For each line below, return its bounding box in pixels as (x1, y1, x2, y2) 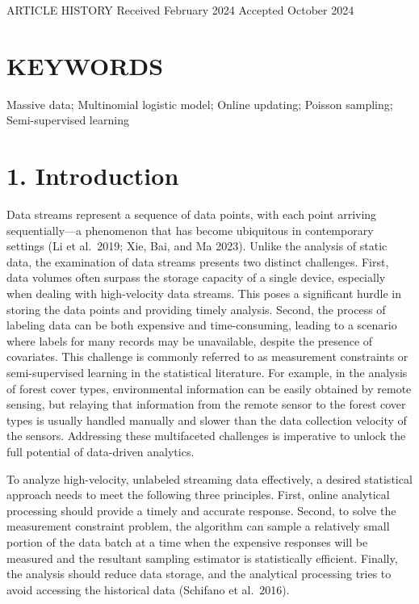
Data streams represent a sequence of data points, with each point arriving (6, 206, 377, 223)
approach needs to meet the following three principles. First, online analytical (6, 486, 390, 503)
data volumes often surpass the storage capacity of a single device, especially (6, 269, 386, 286)
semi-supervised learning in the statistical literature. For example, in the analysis (6, 363, 408, 380)
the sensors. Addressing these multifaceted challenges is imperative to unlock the (6, 427, 406, 444)
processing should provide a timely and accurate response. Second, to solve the (6, 501, 396, 518)
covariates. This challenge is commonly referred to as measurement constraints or (6, 348, 409, 365)
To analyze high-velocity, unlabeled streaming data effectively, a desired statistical (6, 470, 413, 487)
